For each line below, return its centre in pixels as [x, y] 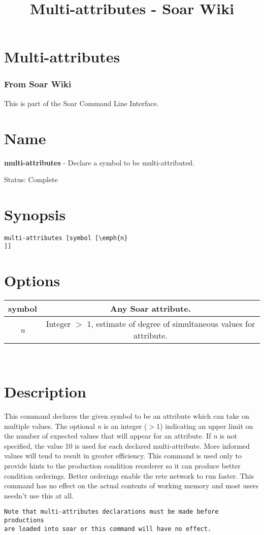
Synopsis [35, 214]
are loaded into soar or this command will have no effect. [108, 529]
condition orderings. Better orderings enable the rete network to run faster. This [129, 475]
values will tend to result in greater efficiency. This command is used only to [123, 456]
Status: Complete [31, 179]
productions [24, 520]
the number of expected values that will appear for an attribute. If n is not [121, 436]
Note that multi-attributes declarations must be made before [111, 512]
